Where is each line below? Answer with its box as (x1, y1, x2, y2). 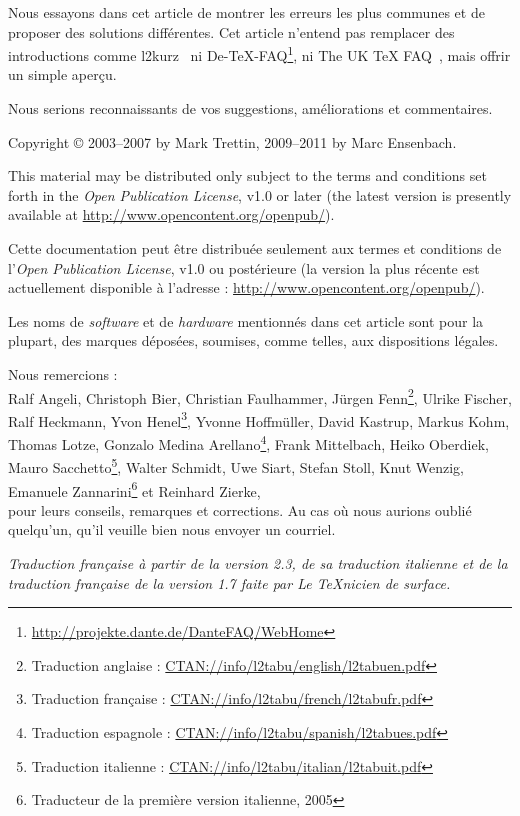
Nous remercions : (8, 363, 118, 384)
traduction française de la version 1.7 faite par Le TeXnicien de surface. (8, 572, 451, 593)
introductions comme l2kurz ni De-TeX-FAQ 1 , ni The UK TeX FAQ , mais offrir (8, 42, 511, 65)
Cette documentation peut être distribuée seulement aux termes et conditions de (8, 238, 502, 258)
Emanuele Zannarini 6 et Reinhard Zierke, (8, 477, 261, 501)
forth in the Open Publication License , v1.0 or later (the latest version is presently (8, 184, 512, 205)
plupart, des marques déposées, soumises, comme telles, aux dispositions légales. (8, 330, 499, 351)
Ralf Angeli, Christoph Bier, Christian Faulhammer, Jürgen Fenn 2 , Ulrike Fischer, (8, 384, 512, 408)
